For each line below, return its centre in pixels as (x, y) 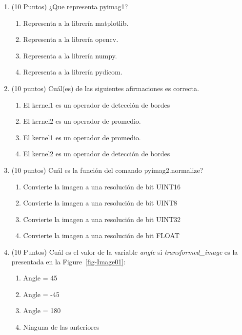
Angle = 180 (42, 310)
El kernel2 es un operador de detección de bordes (97, 154)
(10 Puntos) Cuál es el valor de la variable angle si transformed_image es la (125, 251)
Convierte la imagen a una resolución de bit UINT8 (100, 203)
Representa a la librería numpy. (70, 55)
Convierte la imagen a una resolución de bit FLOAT (101, 235)
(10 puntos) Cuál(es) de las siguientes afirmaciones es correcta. (105, 88)
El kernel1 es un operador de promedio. (82, 137)
